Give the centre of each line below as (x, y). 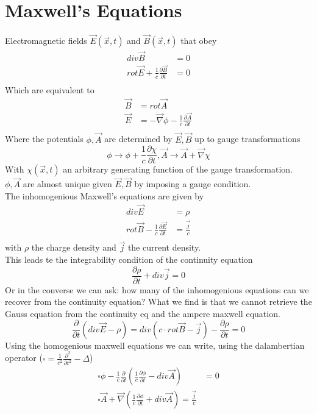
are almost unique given (67, 184)
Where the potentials (44, 139)
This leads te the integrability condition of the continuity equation (129, 259)
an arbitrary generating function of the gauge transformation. (178, 169)
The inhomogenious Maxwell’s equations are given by (105, 196)
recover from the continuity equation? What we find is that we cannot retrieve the (158, 302)
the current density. (164, 247)
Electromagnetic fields (46, 41)
